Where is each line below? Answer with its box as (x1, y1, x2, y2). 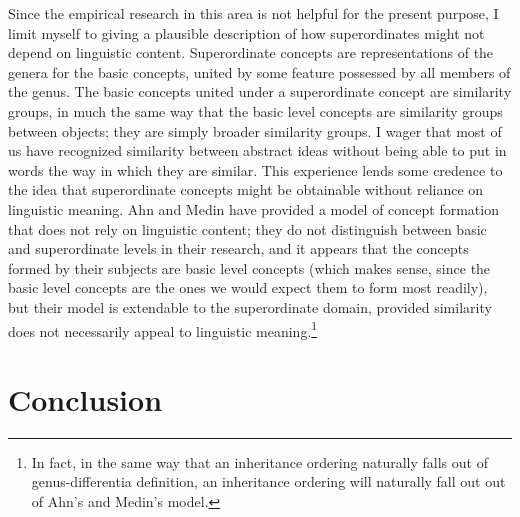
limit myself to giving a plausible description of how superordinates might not (8, 22, 485, 43)
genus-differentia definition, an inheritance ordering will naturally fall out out (31, 471, 506, 492)
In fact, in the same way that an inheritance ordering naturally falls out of (31, 451, 488, 472)
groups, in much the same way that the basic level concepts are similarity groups (8, 100, 503, 121)
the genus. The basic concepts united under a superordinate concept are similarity (8, 81, 512, 102)
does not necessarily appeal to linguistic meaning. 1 (8, 317, 318, 341)
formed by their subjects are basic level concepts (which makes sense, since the (8, 257, 491, 278)
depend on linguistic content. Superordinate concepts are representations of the (8, 42, 494, 63)
